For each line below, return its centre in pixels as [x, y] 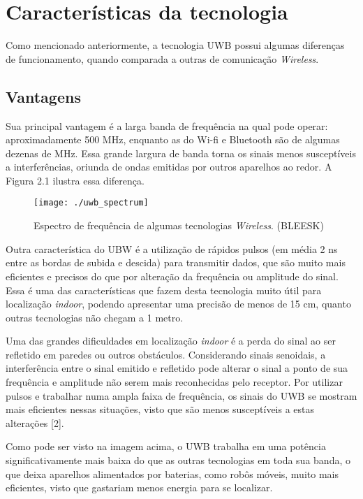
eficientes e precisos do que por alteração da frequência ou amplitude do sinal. [172, 276]
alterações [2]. [35, 422]
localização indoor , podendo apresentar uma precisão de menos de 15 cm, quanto [178, 304]
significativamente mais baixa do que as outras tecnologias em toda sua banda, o [178, 460]
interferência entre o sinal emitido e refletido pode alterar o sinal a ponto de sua [177, 368]
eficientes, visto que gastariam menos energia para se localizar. [139, 487]
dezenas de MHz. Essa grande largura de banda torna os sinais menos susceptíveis [181, 153]
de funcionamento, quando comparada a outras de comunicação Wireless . [162, 58]
